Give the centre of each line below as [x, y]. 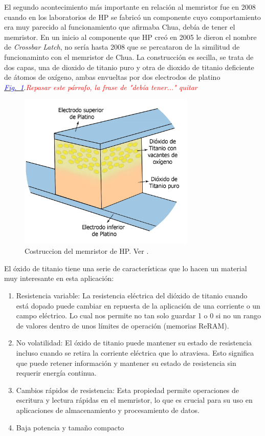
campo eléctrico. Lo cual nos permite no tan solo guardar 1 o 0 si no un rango [138, 315]
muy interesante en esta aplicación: [59, 278]
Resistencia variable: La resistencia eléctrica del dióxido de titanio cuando [132, 295]
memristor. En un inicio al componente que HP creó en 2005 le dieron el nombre [130, 37]
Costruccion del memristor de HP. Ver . [87, 251]
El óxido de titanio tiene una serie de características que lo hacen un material [126, 268]
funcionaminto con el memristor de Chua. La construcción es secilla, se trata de [129, 57]
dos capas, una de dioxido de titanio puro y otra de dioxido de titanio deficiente [129, 67]
